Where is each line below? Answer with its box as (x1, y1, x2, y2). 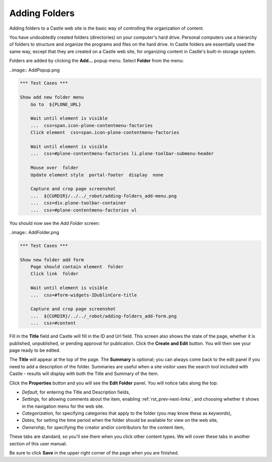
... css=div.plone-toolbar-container (30, 200, 126, 206)
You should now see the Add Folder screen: (9, 220, 100, 226)
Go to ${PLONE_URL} (30, 101, 82, 107)
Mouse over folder (30, 165, 79, 171)
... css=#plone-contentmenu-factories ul (30, 207, 137, 213)
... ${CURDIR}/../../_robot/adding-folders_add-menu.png (30, 193, 177, 199)
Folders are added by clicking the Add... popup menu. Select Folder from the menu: (9, 58, 184, 64)
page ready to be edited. (9, 347, 60, 353)
